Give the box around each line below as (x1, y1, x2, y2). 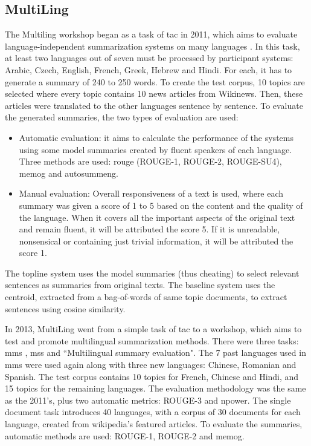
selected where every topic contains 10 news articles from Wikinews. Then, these (5, 87, 303, 100)
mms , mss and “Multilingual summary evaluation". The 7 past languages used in (5, 346, 306, 359)
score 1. (19, 246, 47, 259)
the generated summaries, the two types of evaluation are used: (5, 111, 239, 123)
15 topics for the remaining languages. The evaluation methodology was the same (5, 382, 306, 395)
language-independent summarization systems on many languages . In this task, (5, 39, 300, 52)
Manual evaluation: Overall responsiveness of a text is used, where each (19, 187, 284, 200)
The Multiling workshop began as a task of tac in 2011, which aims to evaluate (5, 28, 298, 41)
